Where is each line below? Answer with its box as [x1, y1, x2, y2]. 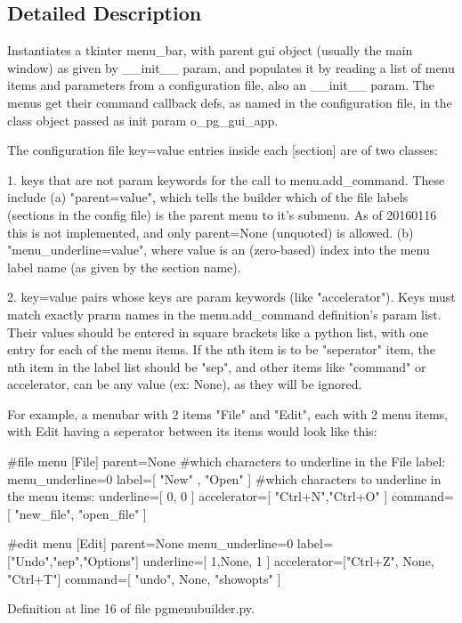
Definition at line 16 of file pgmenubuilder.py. [7, 599, 255, 618]
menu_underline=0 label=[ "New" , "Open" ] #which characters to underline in [7, 469, 442, 488]
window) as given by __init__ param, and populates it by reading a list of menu [7, 58, 455, 77]
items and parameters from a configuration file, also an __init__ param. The [7, 76, 434, 94]
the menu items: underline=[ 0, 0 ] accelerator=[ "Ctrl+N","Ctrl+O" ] [7, 487, 388, 506]
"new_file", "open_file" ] [14, 504, 147, 522]
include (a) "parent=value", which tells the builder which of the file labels [7, 188, 409, 206]
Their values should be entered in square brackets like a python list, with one [7, 322, 429, 341]
